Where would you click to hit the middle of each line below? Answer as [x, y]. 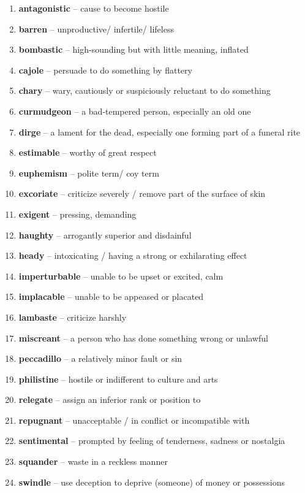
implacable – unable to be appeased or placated [111, 296]
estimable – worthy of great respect [88, 152]
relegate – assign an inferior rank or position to [110, 399]
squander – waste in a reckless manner [93, 461]
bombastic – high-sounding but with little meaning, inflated [134, 49]
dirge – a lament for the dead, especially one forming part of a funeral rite [160, 132]
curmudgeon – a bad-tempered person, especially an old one [135, 111]
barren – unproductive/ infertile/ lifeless [96, 29]
